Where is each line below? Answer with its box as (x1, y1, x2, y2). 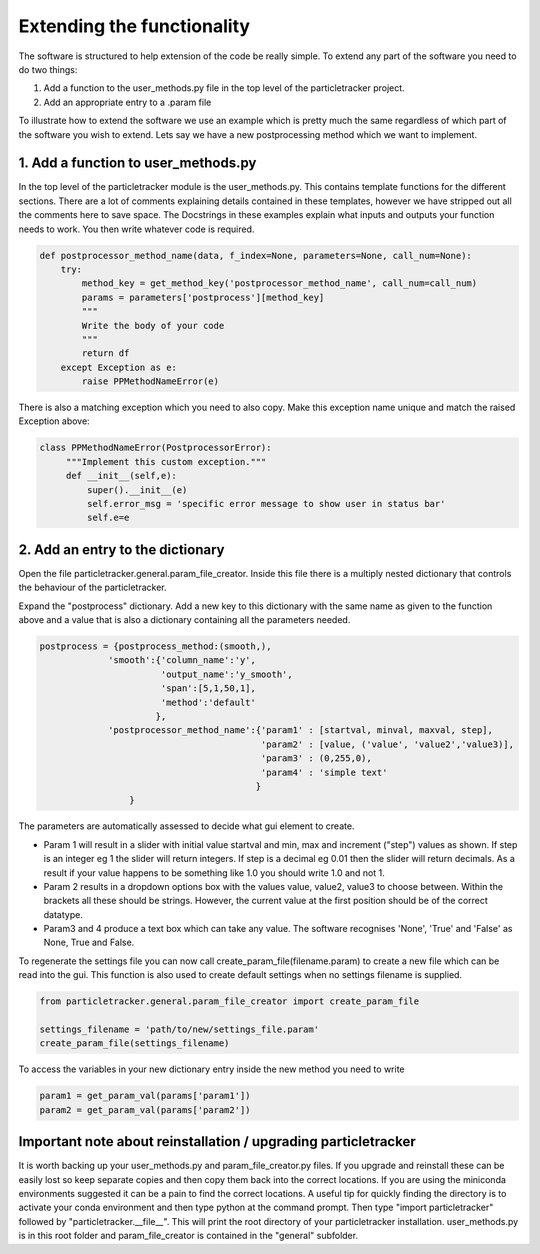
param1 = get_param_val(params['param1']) (39, 1090, 251, 1102)
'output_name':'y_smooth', (160, 668, 294, 680)
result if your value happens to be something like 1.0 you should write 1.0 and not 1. (43, 866, 385, 879)
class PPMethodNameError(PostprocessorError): (39, 442, 272, 454)
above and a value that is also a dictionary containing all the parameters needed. (18, 614, 351, 626)
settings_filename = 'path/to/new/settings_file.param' (39, 1024, 320, 1035)
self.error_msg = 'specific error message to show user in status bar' (86, 498, 446, 509)
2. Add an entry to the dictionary (18, 541, 225, 558)
